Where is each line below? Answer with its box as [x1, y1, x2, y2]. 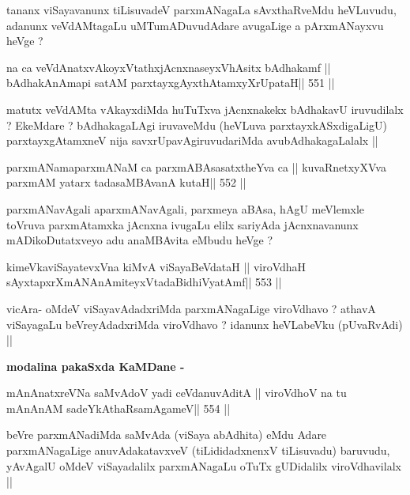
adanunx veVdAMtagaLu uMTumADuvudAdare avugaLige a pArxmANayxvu [6, 17, 384, 33]
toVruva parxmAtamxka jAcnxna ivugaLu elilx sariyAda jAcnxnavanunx [6, 216, 359, 232]
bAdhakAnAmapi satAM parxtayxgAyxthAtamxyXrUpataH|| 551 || [6, 74, 335, 91]
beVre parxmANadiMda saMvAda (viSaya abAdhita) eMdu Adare [6, 426, 327, 443]
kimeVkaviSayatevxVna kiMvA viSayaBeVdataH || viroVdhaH [6, 258, 307, 274]
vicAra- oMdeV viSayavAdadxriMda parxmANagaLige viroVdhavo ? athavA [6, 300, 376, 316]
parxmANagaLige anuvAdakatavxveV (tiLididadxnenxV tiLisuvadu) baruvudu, [6, 442, 390, 459]
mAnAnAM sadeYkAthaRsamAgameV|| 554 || [6, 399, 231, 416]
